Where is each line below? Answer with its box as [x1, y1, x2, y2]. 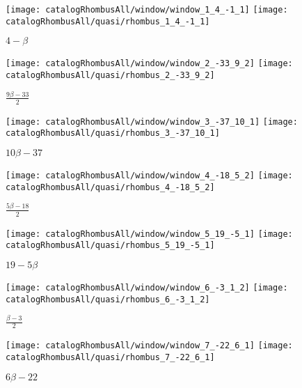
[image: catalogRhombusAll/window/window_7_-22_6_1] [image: [6, 341, 293, 351]
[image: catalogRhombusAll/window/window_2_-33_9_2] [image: [6, 59, 293, 69]
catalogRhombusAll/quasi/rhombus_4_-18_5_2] [6, 182, 215, 192]
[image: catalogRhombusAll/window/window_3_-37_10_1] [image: [6, 116, 298, 127]
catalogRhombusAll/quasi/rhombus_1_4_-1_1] [6, 16, 210, 26]
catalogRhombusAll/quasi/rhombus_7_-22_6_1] [6, 352, 215, 362]
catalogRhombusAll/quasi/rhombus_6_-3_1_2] [6, 294, 210, 304]
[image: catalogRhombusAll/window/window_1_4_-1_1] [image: [6, 5, 288, 15]
